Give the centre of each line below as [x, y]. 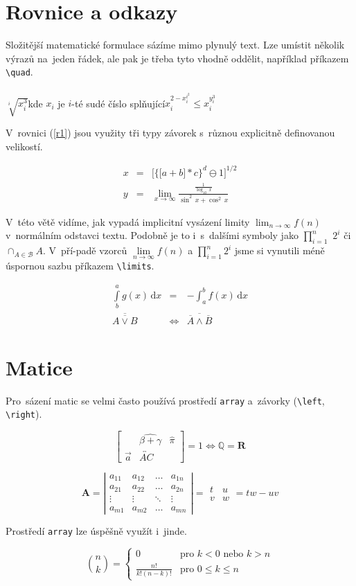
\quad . [19, 72]
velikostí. [24, 146]
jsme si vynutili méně [279, 250]
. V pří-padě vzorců [85, 250]
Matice [39, 367]
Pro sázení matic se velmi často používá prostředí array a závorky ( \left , [165, 400]
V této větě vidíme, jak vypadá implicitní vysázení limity [128, 221]
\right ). [24, 414]
